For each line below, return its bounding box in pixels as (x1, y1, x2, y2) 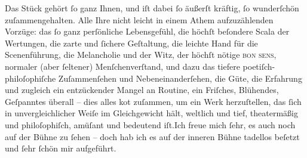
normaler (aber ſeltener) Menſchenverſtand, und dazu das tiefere (5, 60, 240, 72)
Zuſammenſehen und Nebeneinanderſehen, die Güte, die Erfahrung (58, 72, 302, 84)
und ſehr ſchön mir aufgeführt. (5, 142, 116, 154)
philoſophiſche (5, 72, 56, 84)
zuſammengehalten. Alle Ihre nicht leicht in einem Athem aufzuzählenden (5, 13, 274, 26)
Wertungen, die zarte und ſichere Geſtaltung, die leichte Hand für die (5, 36, 258, 49)
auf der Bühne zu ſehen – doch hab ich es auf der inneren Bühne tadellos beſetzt (5, 130, 300, 142)
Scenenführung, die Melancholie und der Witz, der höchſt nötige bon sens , (5, 48, 277, 61)
